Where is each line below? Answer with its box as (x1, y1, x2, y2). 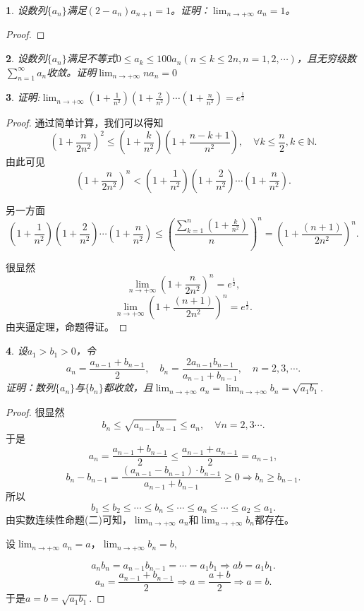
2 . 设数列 (6, 51, 47, 66)
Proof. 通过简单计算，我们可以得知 (6, 115, 164, 130)
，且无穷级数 (296, 51, 356, 66)
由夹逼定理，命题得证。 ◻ (6, 319, 128, 334)
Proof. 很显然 (6, 404, 65, 419)
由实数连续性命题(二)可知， (6, 511, 132, 526)
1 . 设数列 (6, 3, 47, 17)
